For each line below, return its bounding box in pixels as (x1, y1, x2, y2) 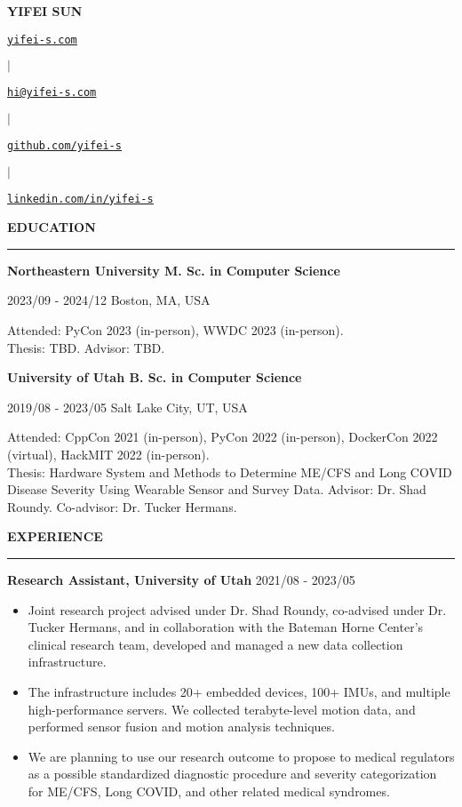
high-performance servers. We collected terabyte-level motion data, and (28, 699, 416, 718)
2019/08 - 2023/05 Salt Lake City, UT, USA (7, 397, 248, 416)
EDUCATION (7, 218, 96, 236)
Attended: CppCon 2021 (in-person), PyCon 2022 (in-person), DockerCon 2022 (7, 427, 438, 446)
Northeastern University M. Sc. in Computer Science (7, 260, 340, 279)
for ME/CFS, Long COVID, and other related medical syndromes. (28, 781, 390, 800)
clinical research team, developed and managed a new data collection (28, 635, 403, 653)
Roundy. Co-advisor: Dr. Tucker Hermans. (7, 497, 237, 515)
